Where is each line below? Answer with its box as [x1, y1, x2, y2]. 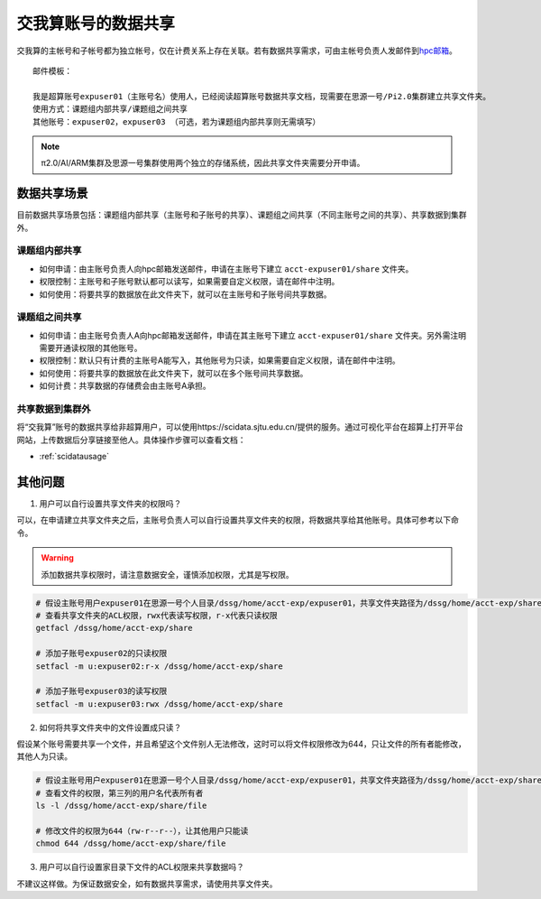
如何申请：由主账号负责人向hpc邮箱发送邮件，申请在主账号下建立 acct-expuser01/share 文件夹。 [39, 263, 414, 274]
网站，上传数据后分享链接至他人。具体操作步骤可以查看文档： [16, 434, 246, 445]
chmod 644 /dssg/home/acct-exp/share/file [35, 839, 226, 848]
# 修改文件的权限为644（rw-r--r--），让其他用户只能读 [35, 826, 249, 837]
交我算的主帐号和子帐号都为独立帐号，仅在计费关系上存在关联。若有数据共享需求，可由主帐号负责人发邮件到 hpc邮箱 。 [16, 45, 457, 56]
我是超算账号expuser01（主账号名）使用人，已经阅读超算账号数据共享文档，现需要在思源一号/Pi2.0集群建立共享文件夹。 [32, 91, 491, 101]
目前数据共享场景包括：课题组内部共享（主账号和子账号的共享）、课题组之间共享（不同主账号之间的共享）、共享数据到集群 [16, 209, 467, 220]
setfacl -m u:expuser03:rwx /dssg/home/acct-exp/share [35, 699, 283, 709]
